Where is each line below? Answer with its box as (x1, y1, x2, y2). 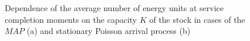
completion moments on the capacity (5, 13, 137, 25)
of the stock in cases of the (149, 13, 245, 25)
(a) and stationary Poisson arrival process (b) (26, 25, 191, 37)
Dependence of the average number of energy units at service (5, 2, 224, 13)
